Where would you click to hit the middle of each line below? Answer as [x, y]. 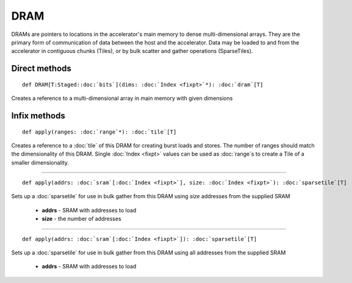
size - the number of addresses [81, 219]
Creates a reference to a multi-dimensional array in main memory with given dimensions [122, 98]
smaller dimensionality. [40, 162]
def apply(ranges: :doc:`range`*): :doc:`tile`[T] [99, 132]
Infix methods [38, 116]
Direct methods [41, 69]
